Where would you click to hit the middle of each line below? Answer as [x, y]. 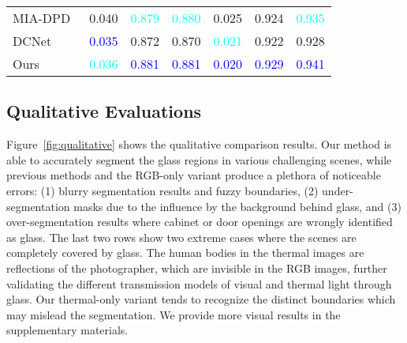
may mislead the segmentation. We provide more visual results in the [174, 314]
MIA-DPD [42, 18]
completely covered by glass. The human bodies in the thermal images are [185, 253]
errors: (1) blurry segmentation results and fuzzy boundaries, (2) [162, 190]
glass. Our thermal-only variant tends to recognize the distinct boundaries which [201, 299]
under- [338, 190]
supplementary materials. [67, 330]
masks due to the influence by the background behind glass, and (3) [237, 206]
